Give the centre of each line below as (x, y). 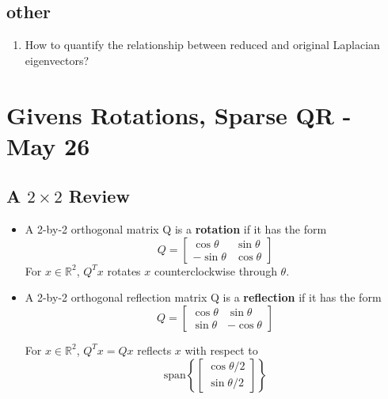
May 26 (48, 145)
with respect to (221, 350)
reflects (154, 350)
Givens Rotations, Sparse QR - (179, 114)
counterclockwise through (215, 270)
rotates (124, 270)
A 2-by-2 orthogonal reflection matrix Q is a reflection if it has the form (203, 297)
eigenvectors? (57, 60)
